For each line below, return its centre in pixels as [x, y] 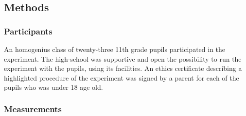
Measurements [33, 108]
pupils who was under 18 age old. [53, 87]
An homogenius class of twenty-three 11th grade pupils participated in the [115, 49]
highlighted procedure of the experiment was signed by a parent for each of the [122, 77]
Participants [28, 31]
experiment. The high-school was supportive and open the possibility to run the [123, 58]
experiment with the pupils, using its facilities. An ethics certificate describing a [123, 68]
